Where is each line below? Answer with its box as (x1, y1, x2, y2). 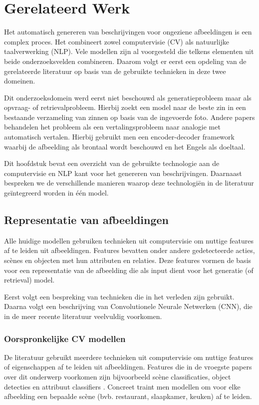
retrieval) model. (4, 274, 55, 285)
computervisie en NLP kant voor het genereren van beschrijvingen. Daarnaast (4, 167, 242, 178)
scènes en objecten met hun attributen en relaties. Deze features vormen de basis (4, 255, 252, 265)
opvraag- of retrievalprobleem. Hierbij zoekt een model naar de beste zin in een (4, 102, 246, 112)
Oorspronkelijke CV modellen (4, 332, 126, 344)
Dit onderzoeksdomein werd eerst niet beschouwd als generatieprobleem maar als (4, 92, 252, 102)
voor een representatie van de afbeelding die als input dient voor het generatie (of (4, 264, 254, 275)
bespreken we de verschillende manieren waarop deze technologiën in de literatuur (4, 177, 254, 188)
